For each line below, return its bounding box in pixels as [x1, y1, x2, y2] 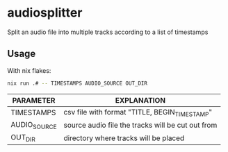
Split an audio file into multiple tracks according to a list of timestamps [7, 28, 209, 36]
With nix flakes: [7, 66, 51, 74]
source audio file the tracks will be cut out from [63, 120, 218, 130]
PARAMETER [12, 95, 56, 105]
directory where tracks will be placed [63, 133, 185, 143]
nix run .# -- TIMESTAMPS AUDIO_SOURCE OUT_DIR [7, 80, 148, 87]
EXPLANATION [115, 95, 165, 105]
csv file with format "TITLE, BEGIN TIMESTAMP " [63, 107, 213, 118]
